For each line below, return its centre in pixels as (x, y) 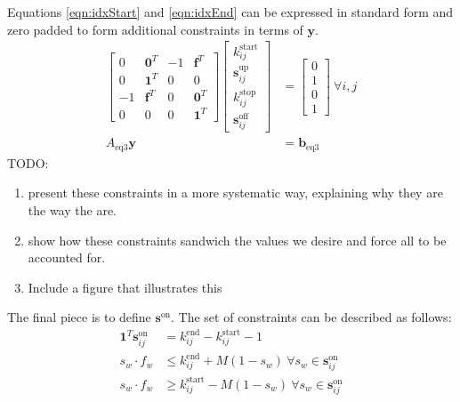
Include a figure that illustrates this (125, 287)
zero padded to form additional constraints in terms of (155, 29)
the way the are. (72, 209)
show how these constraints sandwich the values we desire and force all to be (237, 240)
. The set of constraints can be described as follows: (311, 317)
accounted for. (67, 257)
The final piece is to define (79, 317)
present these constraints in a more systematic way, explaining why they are (235, 193)
